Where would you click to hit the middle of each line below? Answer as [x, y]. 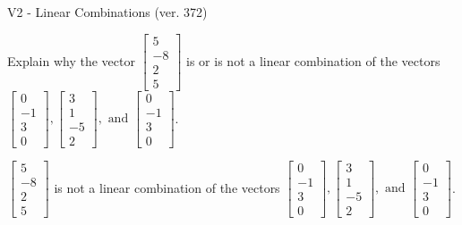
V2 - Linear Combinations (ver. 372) [107, 12]
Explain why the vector [71, 60]
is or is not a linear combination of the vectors [313, 60]
